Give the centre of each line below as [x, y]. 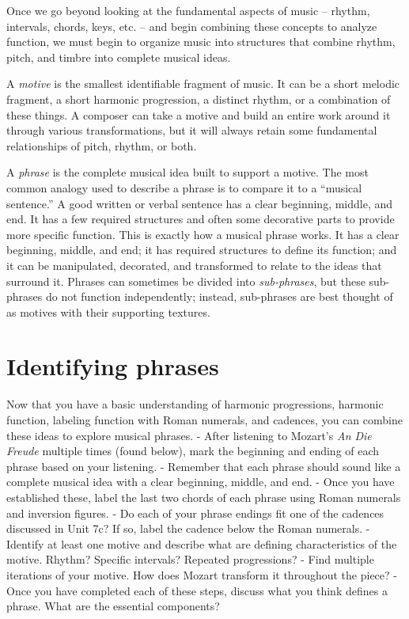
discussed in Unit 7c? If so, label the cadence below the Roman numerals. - [188, 528]
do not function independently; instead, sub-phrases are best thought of [219, 296]
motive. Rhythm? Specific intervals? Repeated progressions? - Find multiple [190, 559]
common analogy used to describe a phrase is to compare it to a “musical [184, 187]
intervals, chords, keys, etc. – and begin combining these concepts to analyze [192, 26]
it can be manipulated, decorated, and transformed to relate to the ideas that [194, 265]
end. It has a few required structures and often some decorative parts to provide [201, 219]
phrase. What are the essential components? [113, 606]
